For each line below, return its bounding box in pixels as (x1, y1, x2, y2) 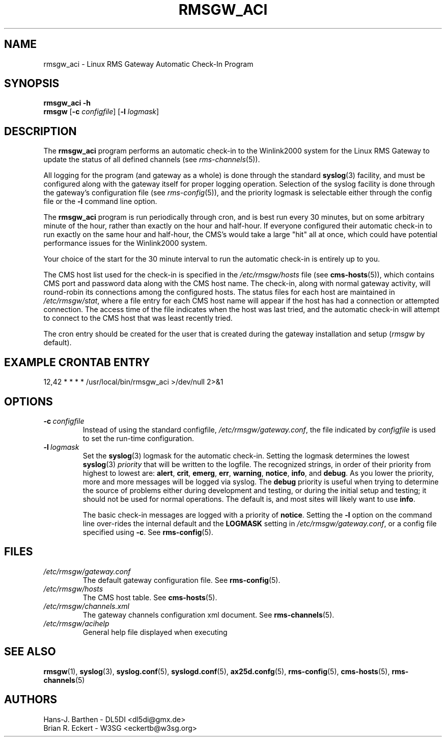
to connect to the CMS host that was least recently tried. (43, 314, 233, 323)
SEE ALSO (4, 645, 56, 658)
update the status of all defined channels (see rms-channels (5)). (43, 155, 260, 164)
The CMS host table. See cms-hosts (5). (82, 593, 217, 602)
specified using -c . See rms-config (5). (82, 527, 213, 536)
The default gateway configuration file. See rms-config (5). (82, 575, 281, 584)
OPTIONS (4, 395, 53, 408)
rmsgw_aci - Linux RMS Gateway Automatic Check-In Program (43, 59, 254, 68)
